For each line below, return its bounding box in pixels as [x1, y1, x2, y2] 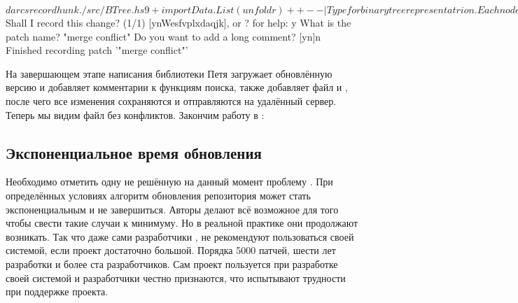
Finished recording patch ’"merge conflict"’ [6, 43, 188, 57]
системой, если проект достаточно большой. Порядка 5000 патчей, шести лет [6, 243, 336, 258]
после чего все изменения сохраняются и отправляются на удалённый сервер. [6, 93, 337, 108]
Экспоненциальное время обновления [6, 141, 262, 163]
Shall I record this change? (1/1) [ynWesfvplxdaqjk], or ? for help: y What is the [6, 15, 351, 29]
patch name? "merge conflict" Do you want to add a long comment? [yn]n [6, 29, 321, 43]
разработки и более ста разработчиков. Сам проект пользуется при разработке [6, 256, 338, 271]
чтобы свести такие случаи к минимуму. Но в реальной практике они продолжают [6, 216, 358, 230]
